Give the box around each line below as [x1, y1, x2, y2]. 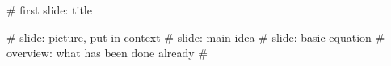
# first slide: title [6, 2, 92, 18]
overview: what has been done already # [6, 44, 208, 61]
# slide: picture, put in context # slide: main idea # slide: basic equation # [6, 28, 385, 45]
